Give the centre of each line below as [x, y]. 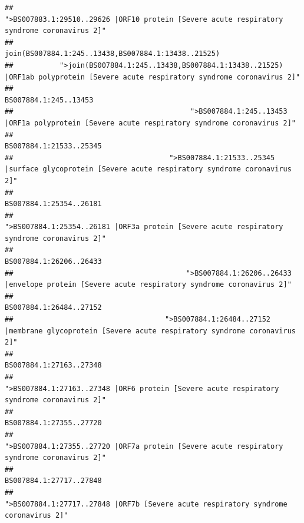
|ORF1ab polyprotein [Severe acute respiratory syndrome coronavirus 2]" [153, 77]
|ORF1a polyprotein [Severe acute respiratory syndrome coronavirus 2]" [150, 123]
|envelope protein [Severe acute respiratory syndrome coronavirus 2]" [148, 285]
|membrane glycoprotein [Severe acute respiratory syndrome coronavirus [150, 331]
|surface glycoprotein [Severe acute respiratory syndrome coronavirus [148, 169]
